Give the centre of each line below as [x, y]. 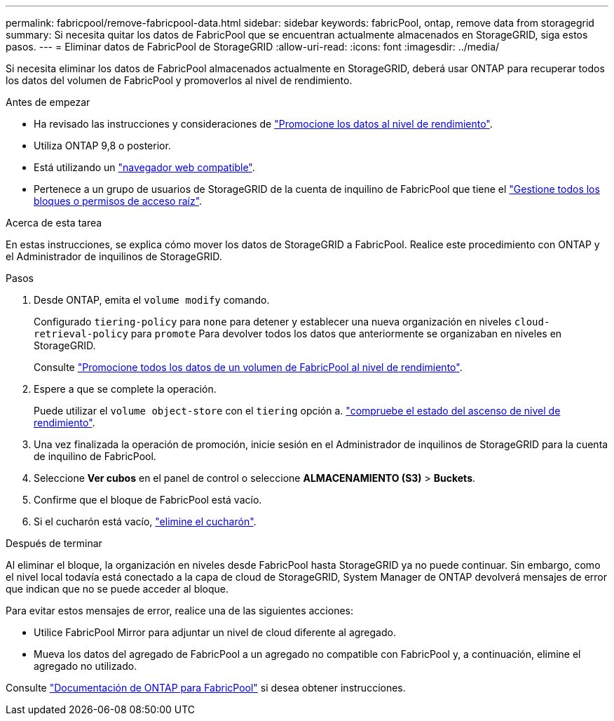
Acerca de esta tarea [54, 223]
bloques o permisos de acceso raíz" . [118, 201]
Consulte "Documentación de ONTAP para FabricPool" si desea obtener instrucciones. [206, 688]
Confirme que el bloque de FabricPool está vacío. [148, 500]
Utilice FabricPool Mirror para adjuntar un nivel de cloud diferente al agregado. [215, 632]
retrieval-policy [81, 334]
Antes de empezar [48, 102]
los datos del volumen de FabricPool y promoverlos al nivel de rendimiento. [179, 80]
